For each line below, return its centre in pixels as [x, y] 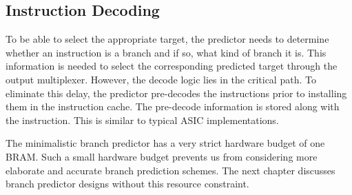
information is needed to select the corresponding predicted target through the [172, 66]
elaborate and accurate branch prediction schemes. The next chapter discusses [170, 170]
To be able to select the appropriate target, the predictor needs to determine [167, 39]
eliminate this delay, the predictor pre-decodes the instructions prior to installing [176, 93]
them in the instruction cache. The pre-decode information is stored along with [173, 106]
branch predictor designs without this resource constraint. [127, 184]
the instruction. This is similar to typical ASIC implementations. [142, 120]
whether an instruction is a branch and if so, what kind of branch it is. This [166, 52]
